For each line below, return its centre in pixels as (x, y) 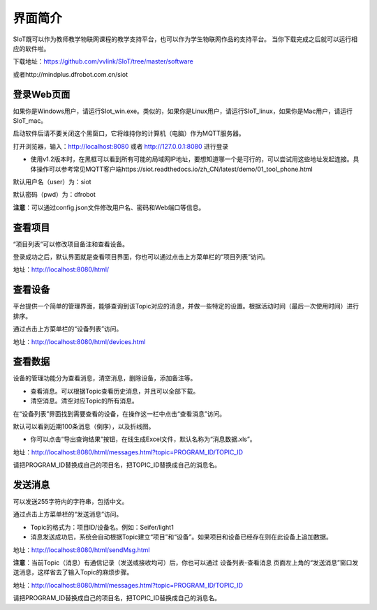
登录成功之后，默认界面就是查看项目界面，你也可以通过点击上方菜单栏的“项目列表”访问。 (141, 257)
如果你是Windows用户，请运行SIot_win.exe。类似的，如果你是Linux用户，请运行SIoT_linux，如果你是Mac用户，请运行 (183, 111)
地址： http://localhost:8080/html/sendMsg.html (81, 550)
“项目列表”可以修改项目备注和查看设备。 (71, 244)
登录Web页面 (42, 94)
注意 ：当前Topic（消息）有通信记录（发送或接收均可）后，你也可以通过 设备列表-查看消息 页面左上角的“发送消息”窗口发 (186, 563)
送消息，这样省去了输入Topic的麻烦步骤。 (73, 572)
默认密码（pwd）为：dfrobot (54, 195)
